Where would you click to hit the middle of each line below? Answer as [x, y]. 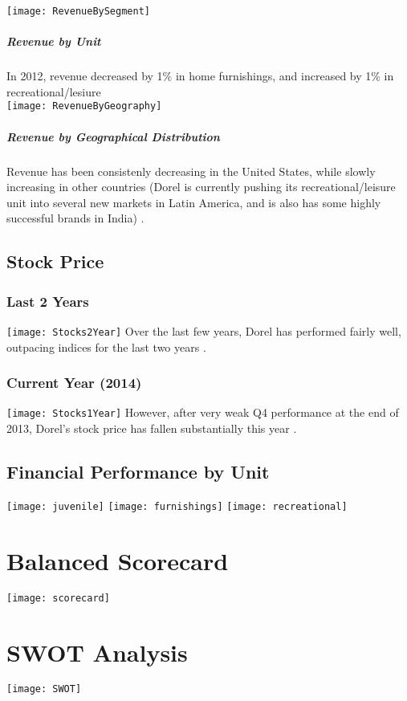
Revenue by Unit [54, 41]
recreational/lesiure [54, 91]
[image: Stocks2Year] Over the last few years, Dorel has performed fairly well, [204, 331]
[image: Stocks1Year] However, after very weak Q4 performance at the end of [203, 412]
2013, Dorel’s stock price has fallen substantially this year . [152, 428]
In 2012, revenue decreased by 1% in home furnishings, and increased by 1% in [200, 76]
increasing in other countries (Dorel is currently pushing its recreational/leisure [201, 187]
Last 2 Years [48, 301]
